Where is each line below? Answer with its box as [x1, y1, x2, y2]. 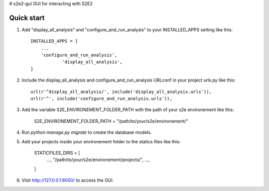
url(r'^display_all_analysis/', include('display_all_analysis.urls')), [30, 89, 212, 95]
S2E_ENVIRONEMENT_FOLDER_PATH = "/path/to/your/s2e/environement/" [34, 118, 189, 124]
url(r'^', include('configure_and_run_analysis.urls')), [30, 96, 173, 101]
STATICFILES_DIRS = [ [34, 150, 80, 156]
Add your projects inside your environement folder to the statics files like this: [21, 138, 181, 144]
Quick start [9, 13, 45, 22]
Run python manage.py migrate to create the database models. [21, 129, 152, 135]
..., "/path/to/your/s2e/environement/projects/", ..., [46, 157, 150, 163]
